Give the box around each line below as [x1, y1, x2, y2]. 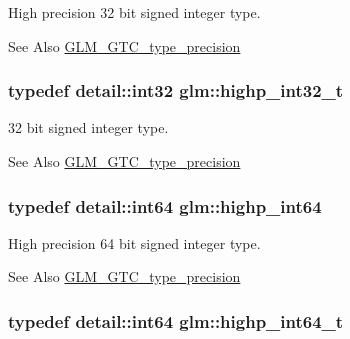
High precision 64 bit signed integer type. [8, 232, 261, 253]
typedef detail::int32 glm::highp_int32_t [8, 78, 344, 103]
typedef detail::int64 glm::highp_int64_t [8, 308, 344, 333]
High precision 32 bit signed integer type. [8, 2, 261, 22]
